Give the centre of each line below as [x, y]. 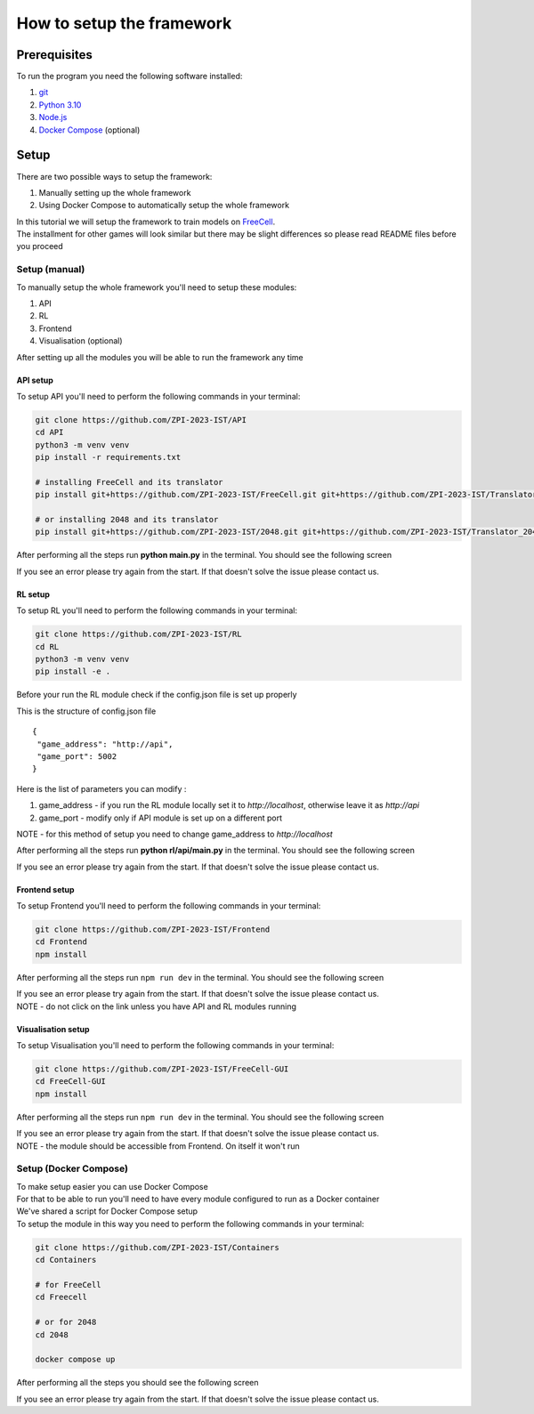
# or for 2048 [66, 1322]
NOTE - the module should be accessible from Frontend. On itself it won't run [158, 1146]
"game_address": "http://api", [105, 744]
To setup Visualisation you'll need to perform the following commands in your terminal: [175, 1045]
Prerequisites [54, 55]
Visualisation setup [53, 1029]
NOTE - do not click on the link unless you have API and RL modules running [157, 1006]
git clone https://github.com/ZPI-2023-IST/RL [138, 634]
